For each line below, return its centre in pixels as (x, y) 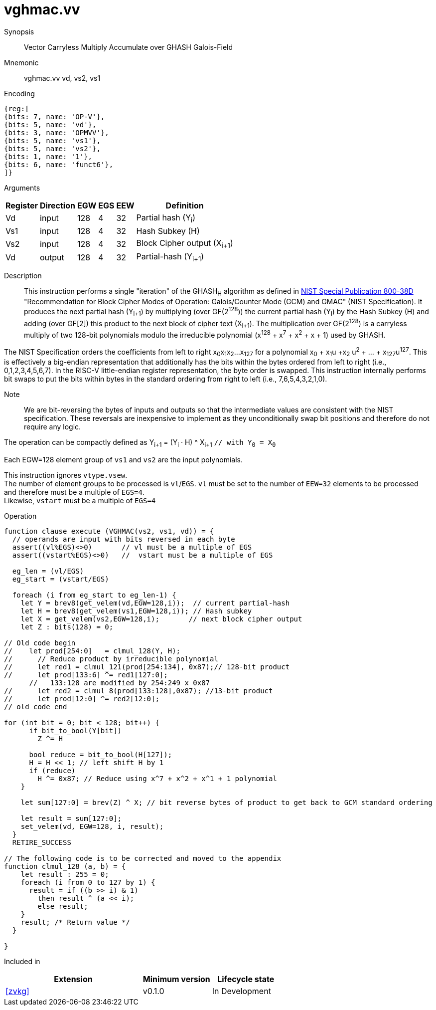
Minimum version (176, 979)
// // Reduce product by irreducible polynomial (111, 659)
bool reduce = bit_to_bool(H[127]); (101, 754)
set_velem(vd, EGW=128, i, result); (92, 826)
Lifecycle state (246, 979)
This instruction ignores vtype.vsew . (66, 475)
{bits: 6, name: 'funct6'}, (59, 164)
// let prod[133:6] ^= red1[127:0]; (86, 675)
